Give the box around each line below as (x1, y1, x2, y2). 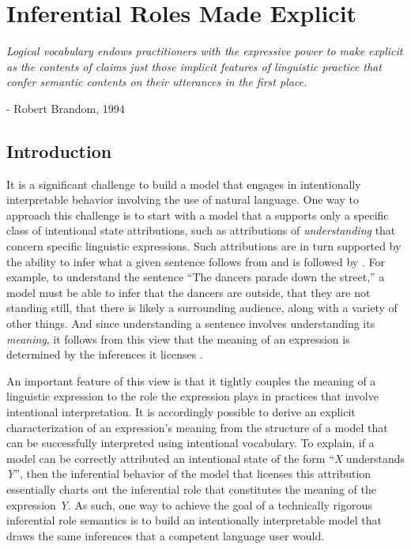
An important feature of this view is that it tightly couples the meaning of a (6, 372, 376, 389)
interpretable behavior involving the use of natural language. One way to (6, 191, 359, 208)
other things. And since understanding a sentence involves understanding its (6, 315, 375, 332)
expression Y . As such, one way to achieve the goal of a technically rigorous (6, 496, 372, 513)
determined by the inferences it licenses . (6, 346, 203, 363)
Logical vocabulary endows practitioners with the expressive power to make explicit (6, 43, 403, 59)
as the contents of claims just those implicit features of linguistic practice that (6, 58, 382, 74)
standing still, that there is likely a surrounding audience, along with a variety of (6, 299, 398, 316)
